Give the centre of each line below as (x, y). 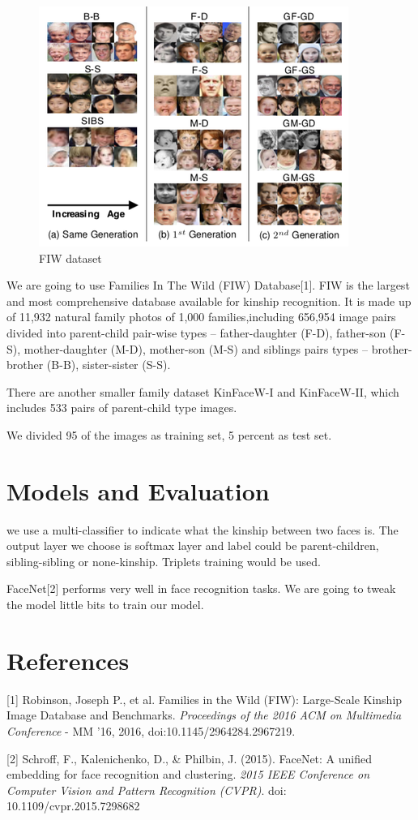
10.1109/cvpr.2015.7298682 (73, 806)
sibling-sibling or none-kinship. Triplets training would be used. (164, 561)
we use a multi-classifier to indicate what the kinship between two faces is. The (203, 529)
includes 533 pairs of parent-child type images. (122, 408)
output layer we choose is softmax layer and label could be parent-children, (193, 545)
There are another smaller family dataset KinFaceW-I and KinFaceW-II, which (203, 391)
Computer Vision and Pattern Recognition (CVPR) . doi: (147, 790)
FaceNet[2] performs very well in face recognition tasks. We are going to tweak (201, 588)
